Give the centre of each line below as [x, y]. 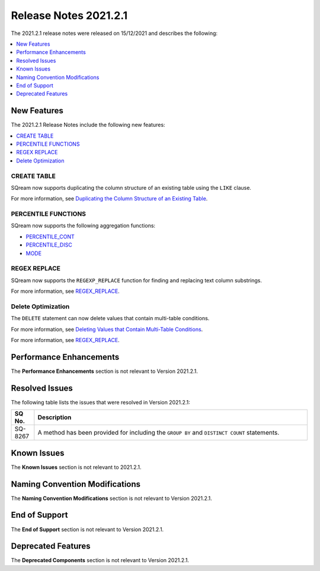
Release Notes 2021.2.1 [69, 15]
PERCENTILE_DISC [49, 245]
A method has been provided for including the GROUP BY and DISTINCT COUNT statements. [159, 433]
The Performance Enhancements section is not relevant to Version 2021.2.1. [105, 371]
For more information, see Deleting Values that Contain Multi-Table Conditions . [107, 329]
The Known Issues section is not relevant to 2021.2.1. [76, 467]
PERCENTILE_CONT [50, 237]
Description [55, 417]
